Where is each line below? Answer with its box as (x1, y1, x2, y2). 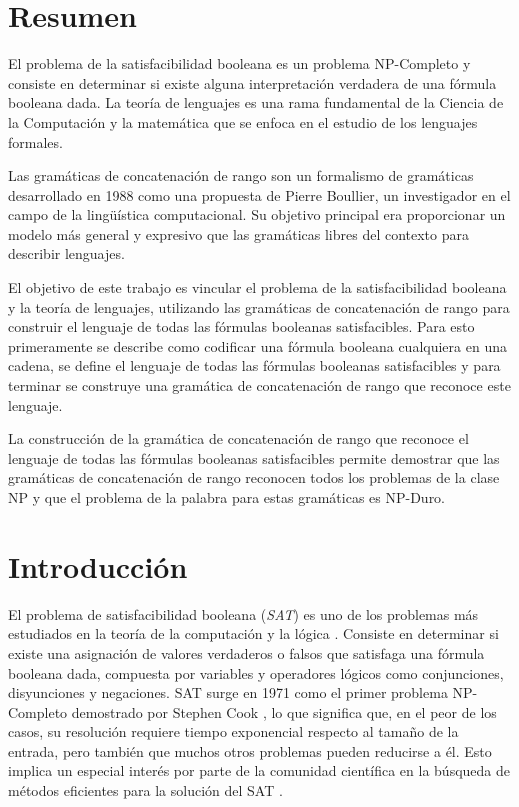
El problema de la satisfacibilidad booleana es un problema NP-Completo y (8, 53, 471, 74)
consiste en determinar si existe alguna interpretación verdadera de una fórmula (8, 72, 497, 93)
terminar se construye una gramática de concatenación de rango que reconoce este (8, 375, 511, 396)
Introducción (8, 545, 188, 586)
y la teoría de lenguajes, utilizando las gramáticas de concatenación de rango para (8, 296, 510, 317)
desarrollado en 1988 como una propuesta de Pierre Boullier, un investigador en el (8, 184, 511, 205)
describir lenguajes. (8, 243, 125, 264)
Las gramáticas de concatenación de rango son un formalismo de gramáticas (8, 165, 474, 186)
